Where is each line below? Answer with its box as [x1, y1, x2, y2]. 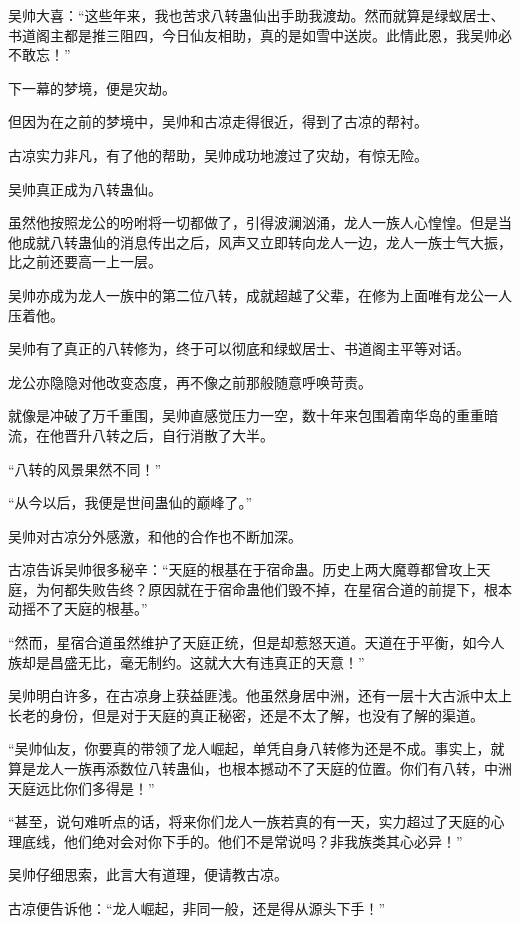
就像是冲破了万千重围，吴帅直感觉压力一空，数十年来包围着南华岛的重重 [8, 405, 484, 426]
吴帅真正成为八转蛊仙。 [8, 178, 162, 199]
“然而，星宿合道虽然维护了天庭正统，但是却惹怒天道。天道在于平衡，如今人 [8, 632, 505, 653]
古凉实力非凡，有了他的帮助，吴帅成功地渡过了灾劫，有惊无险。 [8, 144, 428, 165]
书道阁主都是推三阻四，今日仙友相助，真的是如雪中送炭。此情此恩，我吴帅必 [8, 24, 512, 45]
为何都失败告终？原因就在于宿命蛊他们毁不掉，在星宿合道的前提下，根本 [35, 578, 512, 599]
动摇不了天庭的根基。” [8, 598, 148, 619]
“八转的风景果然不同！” [8, 458, 162, 479]
